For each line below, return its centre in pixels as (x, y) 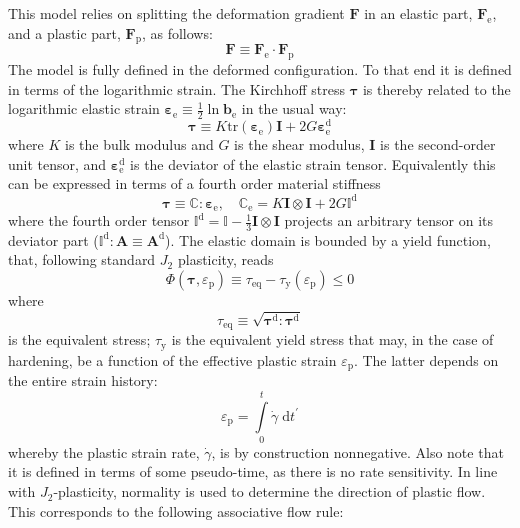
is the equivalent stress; (79, 339)
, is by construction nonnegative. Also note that (357, 451)
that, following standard (82, 259)
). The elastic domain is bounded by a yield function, (328, 239)
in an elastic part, (418, 13)
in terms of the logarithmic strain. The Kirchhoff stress (176, 88)
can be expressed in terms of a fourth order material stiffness (194, 183)
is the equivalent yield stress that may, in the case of (332, 339)
